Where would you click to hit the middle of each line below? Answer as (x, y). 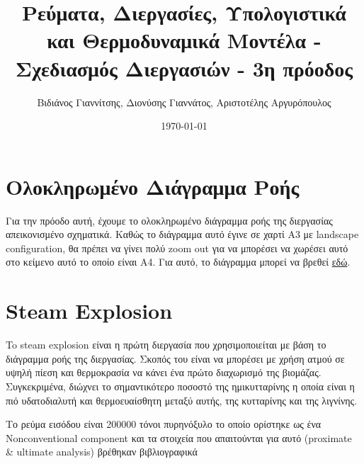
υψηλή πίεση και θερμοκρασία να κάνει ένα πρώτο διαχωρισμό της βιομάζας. (164, 372)
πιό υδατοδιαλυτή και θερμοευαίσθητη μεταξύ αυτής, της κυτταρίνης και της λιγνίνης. (182, 400)
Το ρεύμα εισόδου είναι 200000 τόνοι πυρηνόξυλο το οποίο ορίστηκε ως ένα (164, 424)
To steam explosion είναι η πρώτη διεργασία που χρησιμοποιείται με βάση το (166, 345)
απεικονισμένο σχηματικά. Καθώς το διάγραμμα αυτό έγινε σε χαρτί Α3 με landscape (182, 234)
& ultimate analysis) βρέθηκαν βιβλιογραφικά (102, 452)
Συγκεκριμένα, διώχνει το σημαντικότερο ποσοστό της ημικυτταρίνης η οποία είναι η (180, 386)
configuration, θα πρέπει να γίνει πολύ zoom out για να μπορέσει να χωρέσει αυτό (177, 248)
